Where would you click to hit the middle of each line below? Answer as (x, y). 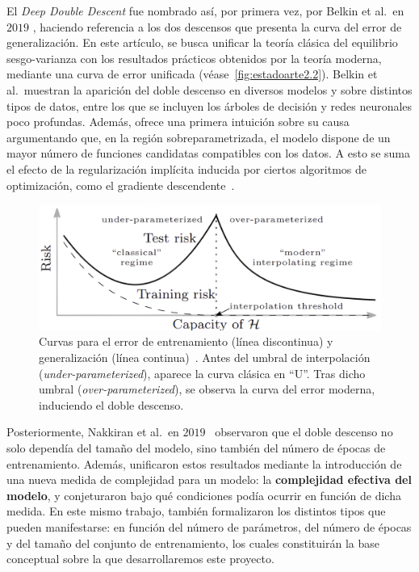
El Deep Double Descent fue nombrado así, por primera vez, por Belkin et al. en (205, 11)
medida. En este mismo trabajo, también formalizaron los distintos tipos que (196, 511)
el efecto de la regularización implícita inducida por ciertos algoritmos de (187, 168)
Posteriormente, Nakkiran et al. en (93, 432)
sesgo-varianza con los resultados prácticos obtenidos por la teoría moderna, (194, 58)
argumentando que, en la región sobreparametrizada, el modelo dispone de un (199, 137)
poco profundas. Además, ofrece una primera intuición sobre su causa (178, 122)
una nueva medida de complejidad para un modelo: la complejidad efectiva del (209, 479)
